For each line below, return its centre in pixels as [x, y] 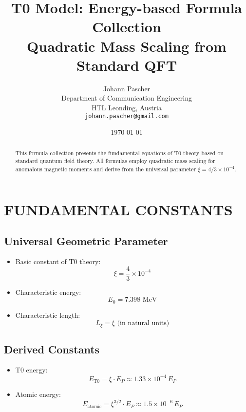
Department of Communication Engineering [127, 98]
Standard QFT [127, 65]
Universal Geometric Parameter [86, 241]
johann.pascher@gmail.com [127, 116]
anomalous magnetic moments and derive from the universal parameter [106, 169]
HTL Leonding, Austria [127, 107]
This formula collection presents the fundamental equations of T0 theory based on [119, 153]
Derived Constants [52, 349]
